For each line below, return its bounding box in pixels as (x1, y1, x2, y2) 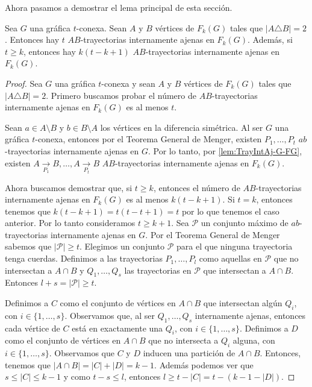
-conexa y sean (101, 77, 155, 89)
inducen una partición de (143, 347, 236, 359)
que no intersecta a (148, 334, 219, 347)
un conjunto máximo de (201, 216, 289, 229)
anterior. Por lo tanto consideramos (5, 216, 136, 229)
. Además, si (248, 33, 293, 46)
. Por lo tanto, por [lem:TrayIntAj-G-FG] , (148, 144, 302, 157)
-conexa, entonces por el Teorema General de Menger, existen (35, 133, 262, 145)
